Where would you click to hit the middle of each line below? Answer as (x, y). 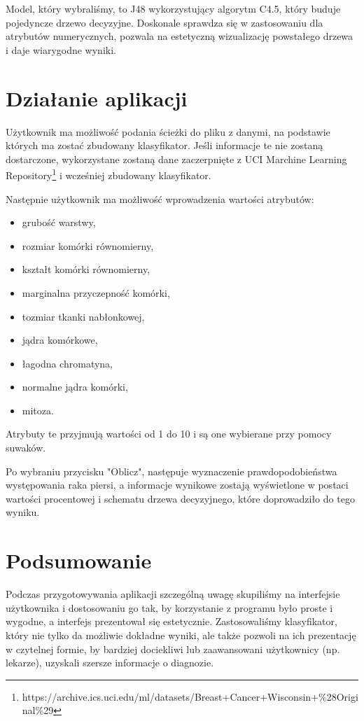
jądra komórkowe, (60, 340)
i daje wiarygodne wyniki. (61, 49)
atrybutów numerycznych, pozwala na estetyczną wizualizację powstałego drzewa (180, 36)
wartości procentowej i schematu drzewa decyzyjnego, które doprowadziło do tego (180, 498)
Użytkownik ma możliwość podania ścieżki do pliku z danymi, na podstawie (168, 131)
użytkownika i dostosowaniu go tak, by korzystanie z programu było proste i (169, 607)
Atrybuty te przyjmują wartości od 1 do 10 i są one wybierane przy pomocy (169, 434)
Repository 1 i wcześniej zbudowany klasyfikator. (108, 174)
